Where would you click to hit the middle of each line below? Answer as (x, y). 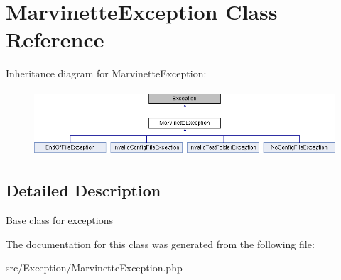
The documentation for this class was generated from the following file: (160, 243)
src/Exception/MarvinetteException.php (94, 268)
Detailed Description (83, 190)
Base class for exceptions (60, 219)
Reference (55, 39)
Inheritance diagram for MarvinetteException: (106, 73)
